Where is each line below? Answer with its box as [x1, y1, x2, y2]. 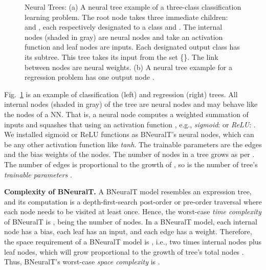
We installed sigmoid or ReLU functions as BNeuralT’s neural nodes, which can [4, 129, 254, 140]
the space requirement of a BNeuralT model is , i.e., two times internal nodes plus [4, 236, 262, 247]
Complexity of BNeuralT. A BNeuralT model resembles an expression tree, [4, 186, 252, 197]
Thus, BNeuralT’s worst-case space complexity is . [4, 256, 160, 267]
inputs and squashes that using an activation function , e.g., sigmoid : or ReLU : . [4, 119, 256, 129]
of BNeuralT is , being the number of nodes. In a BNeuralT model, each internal [4, 216, 257, 227]
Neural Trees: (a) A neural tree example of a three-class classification [25, 2, 241, 12]
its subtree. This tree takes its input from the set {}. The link [25, 51, 218, 62]
